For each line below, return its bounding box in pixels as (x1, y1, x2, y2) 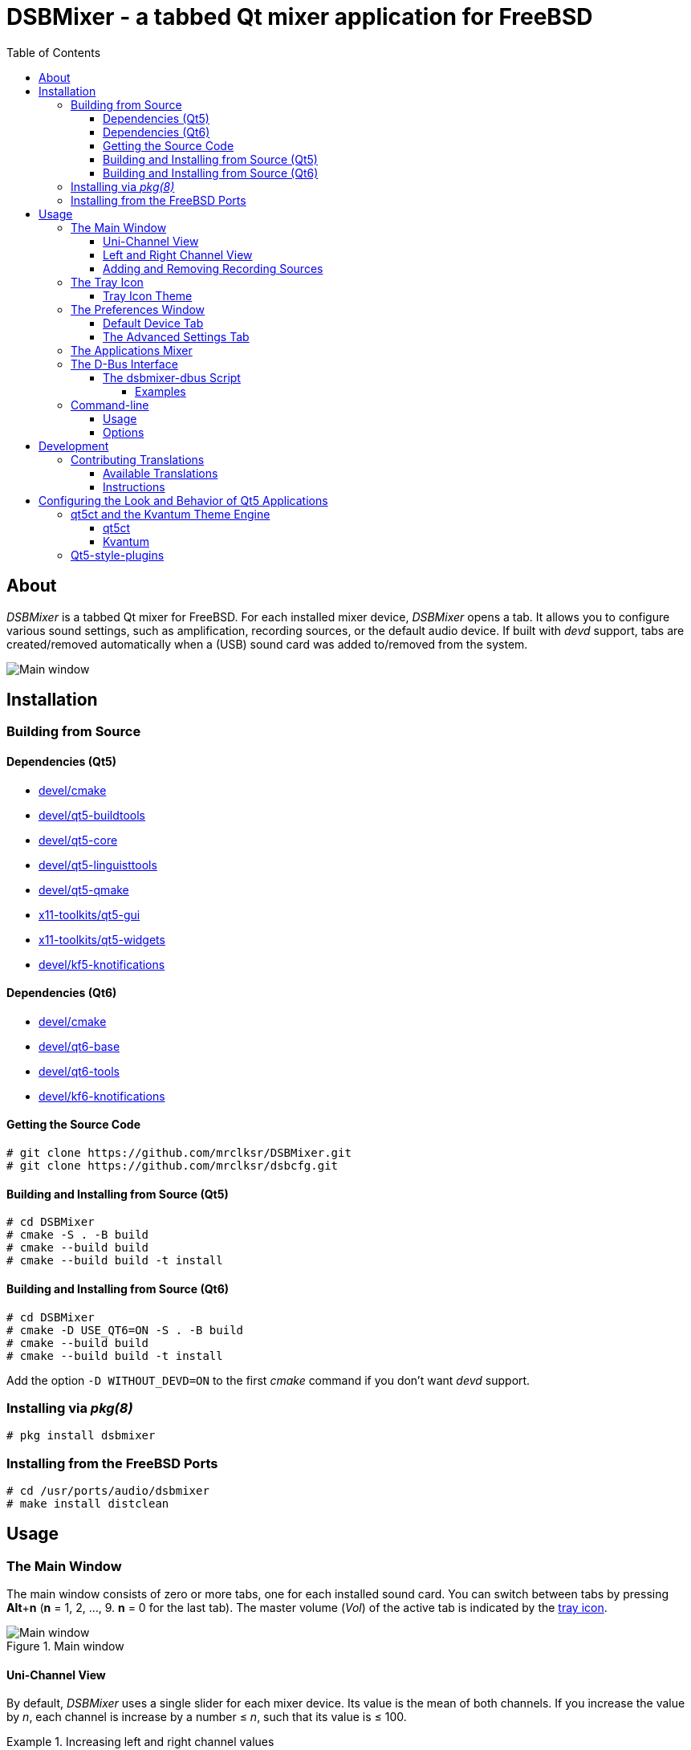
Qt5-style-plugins (71, 547, 165, 562)
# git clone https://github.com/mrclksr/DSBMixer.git (6, 1146, 352, 1160)
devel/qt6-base (39, 1039, 120, 1053)
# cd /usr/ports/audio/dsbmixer (6, 1484, 209, 1498)
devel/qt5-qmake (39, 882, 129, 897)
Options (103, 425, 144, 439)
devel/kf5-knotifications (39, 957, 165, 971)
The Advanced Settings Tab (103, 329, 250, 344)
